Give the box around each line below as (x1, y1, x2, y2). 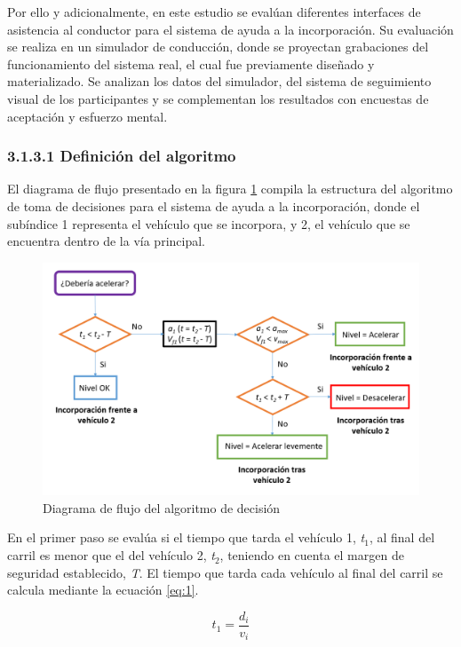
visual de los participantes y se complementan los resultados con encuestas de (7, 89, 429, 107)
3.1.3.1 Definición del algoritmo (7, 145, 236, 167)
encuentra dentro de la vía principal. (7, 232, 205, 250)
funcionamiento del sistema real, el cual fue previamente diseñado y (7, 54, 375, 73)
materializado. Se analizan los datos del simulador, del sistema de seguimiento (7, 72, 432, 91)
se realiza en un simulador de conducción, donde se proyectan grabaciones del (7, 37, 429, 56)
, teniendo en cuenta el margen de (219, 546, 404, 564)
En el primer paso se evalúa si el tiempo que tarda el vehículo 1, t (7, 528, 365, 547)
